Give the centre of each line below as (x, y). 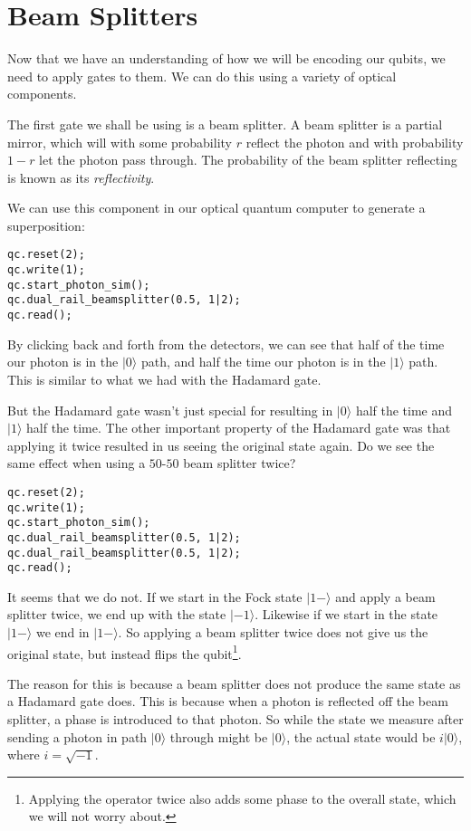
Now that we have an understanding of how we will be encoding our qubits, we (226, 58)
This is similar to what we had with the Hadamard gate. (164, 379)
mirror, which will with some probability (120, 142)
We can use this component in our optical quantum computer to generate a (216, 208)
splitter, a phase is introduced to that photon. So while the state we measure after (235, 719)
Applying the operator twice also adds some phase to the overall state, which (242, 798)
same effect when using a (77, 463)
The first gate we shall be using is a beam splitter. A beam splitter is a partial (225, 124)
